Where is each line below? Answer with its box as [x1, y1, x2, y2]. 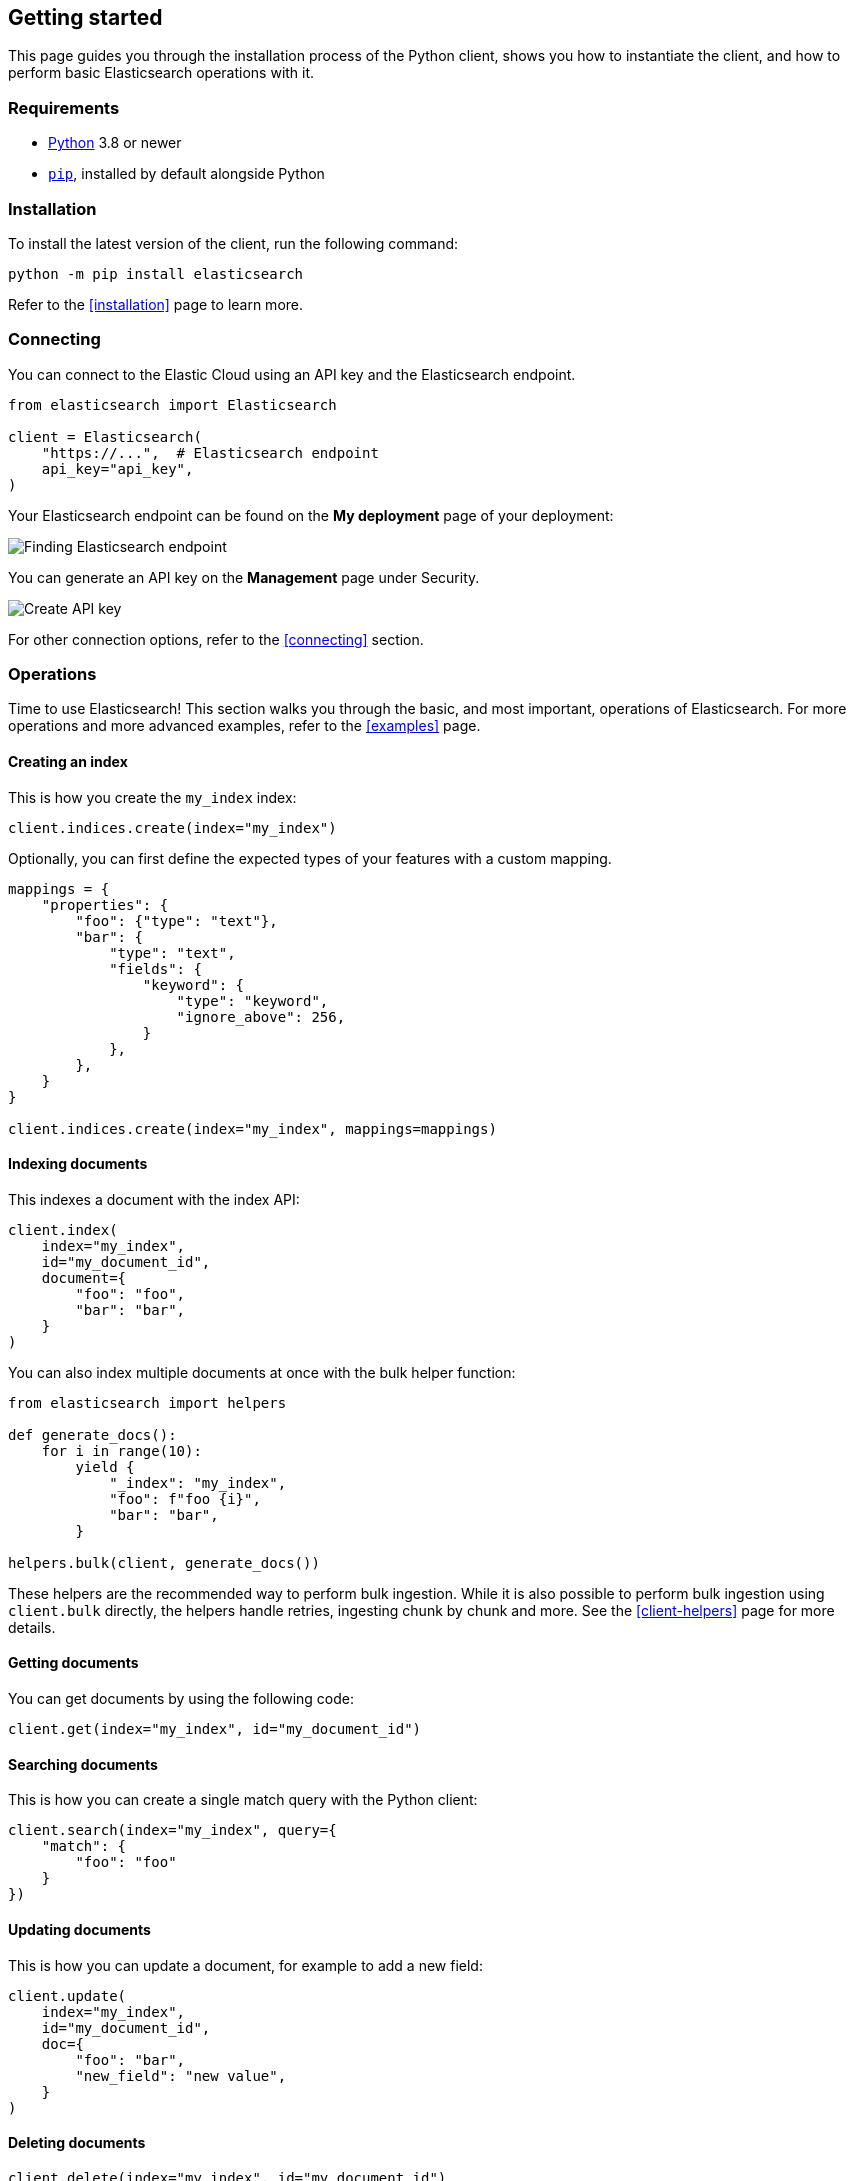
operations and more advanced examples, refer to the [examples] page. [8, 717, 481, 735]
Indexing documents [8, 1155, 148, 1173]
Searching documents [8, 1755, 158, 1773]
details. [8, 1618, 56, 1636]
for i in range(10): [41, 1442, 202, 1459]
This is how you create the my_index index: [8, 788, 297, 806]
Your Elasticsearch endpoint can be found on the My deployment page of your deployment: [8, 506, 614, 524]
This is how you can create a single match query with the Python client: [8, 1791, 478, 1809]
